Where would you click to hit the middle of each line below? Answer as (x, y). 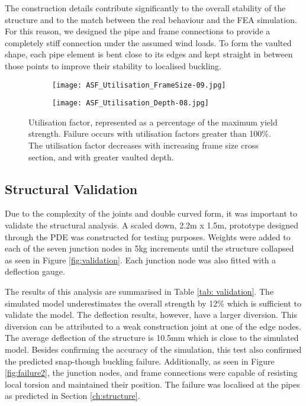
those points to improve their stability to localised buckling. (113, 65)
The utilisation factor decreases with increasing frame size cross (144, 145)
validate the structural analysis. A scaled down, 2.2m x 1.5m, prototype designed (152, 225)
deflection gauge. (35, 271)
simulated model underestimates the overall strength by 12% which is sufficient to (153, 303)
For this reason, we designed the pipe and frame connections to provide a (138, 31)
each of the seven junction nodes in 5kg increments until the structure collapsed (149, 248)
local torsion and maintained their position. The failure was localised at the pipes (152, 384)
